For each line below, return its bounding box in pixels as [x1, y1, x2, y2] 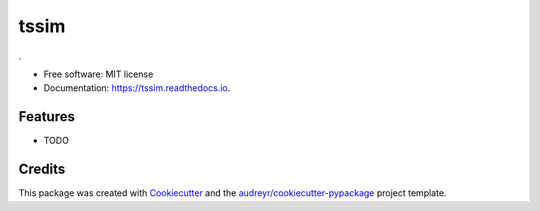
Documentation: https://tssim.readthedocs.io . [43, 82, 231, 94]
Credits [18, 161, 66, 178]
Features [18, 108, 75, 125]
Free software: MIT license [43, 68, 154, 80]
